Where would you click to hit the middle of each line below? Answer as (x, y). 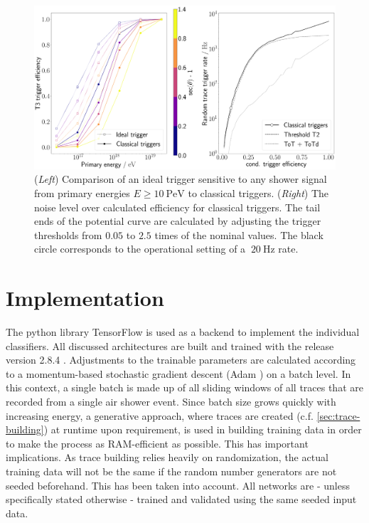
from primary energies (82, 192)
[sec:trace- (338, 415)
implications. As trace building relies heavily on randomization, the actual (167, 457)
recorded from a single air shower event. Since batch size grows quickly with (171, 402)
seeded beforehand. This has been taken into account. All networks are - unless (178, 485)
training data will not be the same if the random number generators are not (171, 471)
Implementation (85, 298)
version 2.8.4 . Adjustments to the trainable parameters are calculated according (181, 360)
